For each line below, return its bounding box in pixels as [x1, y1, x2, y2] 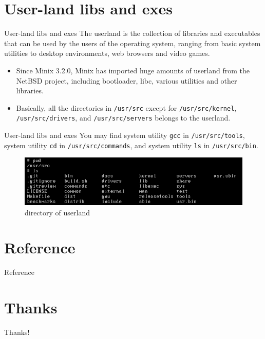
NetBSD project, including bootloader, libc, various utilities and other [16, 75, 237, 86]
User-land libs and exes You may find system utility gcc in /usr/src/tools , [4, 130, 245, 140]
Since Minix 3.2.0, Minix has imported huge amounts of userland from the [16, 65, 250, 75]
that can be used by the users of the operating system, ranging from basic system [4, 37, 261, 48]
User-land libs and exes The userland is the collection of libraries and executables [4, 28, 260, 38]
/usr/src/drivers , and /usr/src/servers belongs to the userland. [16, 112, 231, 123]
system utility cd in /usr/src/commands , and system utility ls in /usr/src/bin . [4, 139, 258, 150]
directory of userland [25, 207, 90, 217]
